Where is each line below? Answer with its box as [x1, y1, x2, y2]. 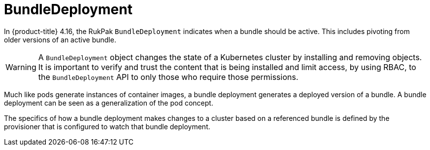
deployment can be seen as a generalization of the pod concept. [4, 98, 213, 107]
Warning [5, 62, 36, 72]
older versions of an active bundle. [4, 35, 116, 44]
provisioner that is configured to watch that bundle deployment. [4, 122, 210, 131]
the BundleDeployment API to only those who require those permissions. [38, 72, 298, 82]
